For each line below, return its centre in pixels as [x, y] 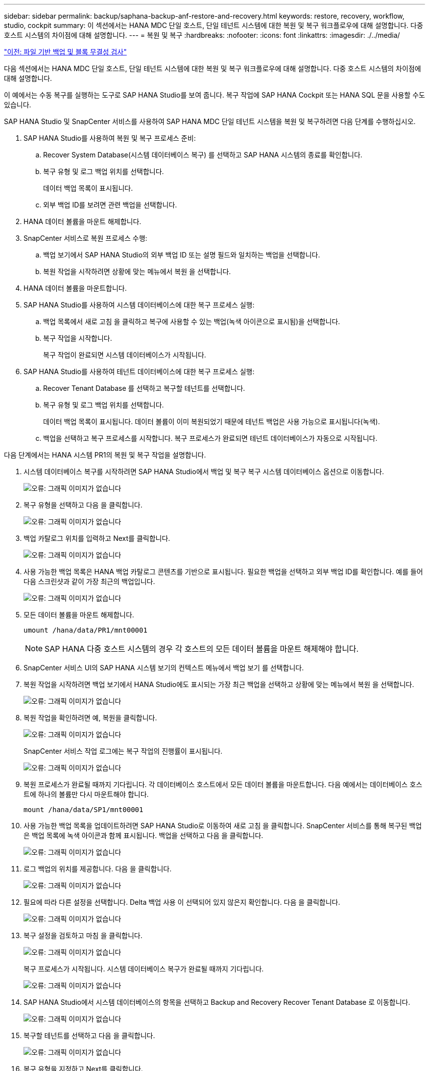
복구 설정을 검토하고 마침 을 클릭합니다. [83, 935]
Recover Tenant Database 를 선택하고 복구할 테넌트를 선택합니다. [144, 388]
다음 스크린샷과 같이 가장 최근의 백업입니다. [89, 581]
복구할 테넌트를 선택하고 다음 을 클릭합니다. [89, 1035]
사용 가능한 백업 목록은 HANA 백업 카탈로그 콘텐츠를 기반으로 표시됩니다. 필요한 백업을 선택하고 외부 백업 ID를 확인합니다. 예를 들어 [223, 572]
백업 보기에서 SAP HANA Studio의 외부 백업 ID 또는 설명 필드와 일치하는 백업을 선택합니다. [182, 255]
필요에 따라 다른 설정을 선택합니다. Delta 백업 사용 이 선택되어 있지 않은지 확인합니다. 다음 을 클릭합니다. [182, 902]
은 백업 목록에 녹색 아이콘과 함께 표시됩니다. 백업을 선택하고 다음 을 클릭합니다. [143, 835]
